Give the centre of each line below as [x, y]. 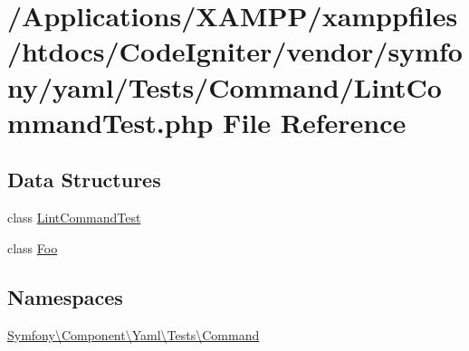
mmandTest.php [110, 122]
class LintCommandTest [74, 218]
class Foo [33, 247]
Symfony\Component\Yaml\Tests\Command [134, 334]
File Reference [315, 122]
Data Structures [84, 180]
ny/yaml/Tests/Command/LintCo [225, 86]
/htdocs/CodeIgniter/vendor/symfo [235, 51]
